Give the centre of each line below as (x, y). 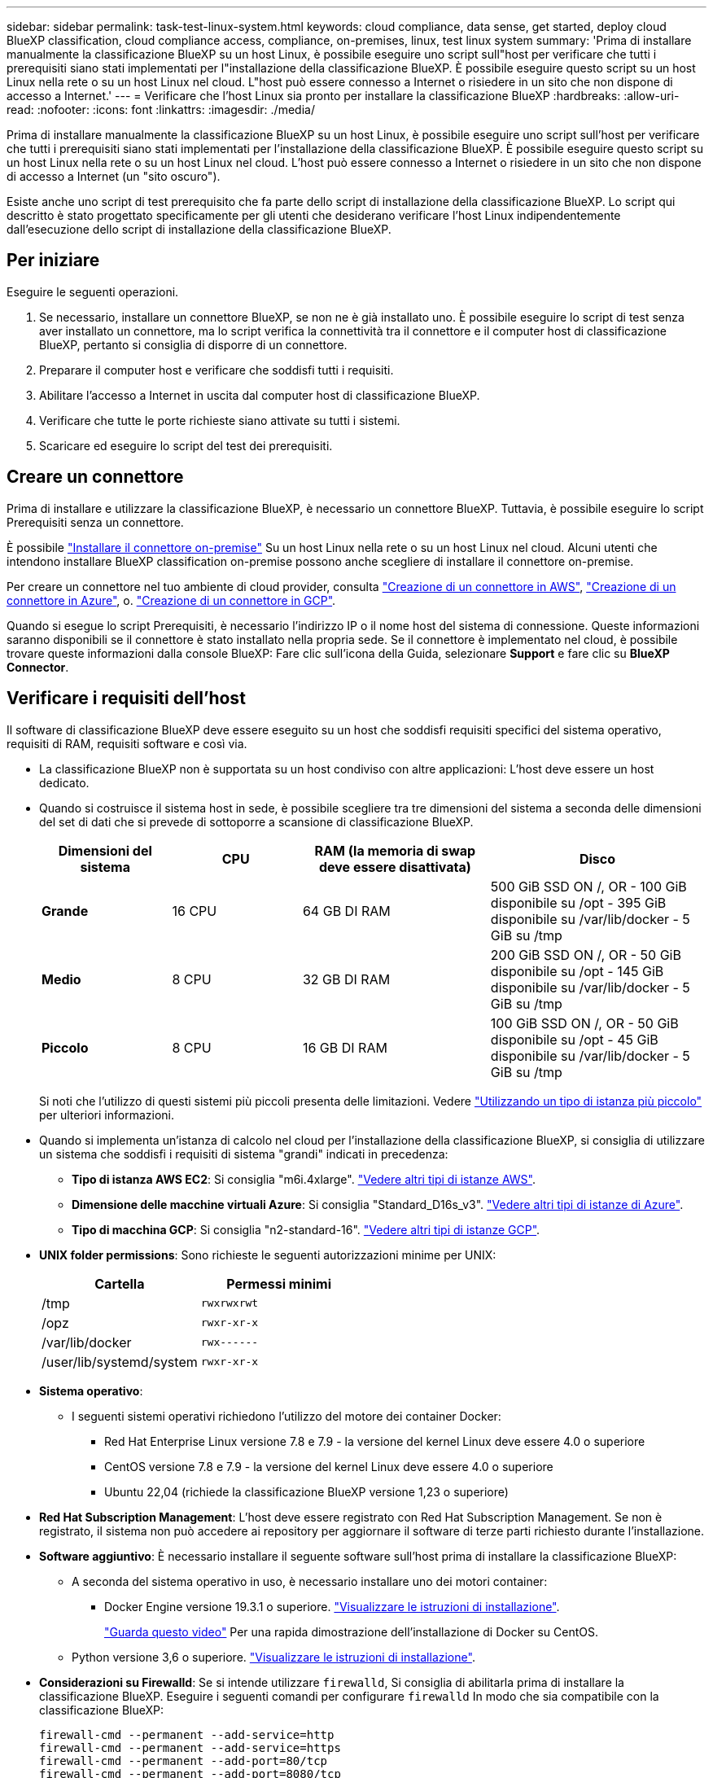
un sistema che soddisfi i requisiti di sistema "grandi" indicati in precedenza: (244, 1154)
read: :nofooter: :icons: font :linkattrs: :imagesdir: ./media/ (161, 109)
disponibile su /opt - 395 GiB (578, 902)
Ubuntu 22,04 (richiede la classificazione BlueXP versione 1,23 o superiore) (306, 1491)
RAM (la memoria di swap (395, 850)
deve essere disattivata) (395, 867)
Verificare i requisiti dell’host (126, 698)
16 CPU (195, 911)
